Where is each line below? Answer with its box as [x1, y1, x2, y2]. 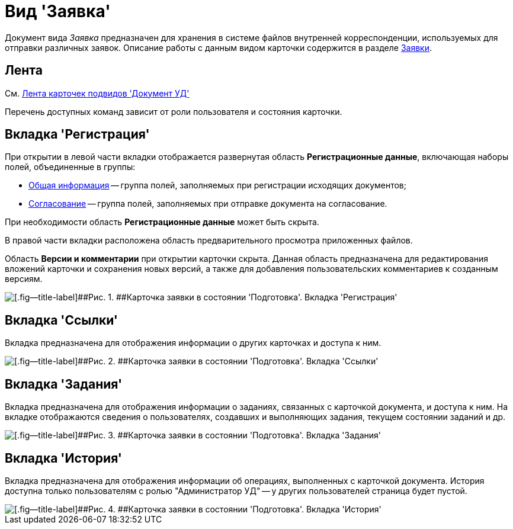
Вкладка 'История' [5, 450, 122, 466]
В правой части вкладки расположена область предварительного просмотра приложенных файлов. [5, 235, 413, 246]
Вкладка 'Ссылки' [5, 312, 118, 328]
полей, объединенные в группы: [5, 162, 136, 172]
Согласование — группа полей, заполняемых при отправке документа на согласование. [28, 198, 387, 209]
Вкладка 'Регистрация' [5, 127, 150, 142]
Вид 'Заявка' [5, 1, 111, 21]
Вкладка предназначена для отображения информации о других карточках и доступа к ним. [5, 338, 381, 348]
